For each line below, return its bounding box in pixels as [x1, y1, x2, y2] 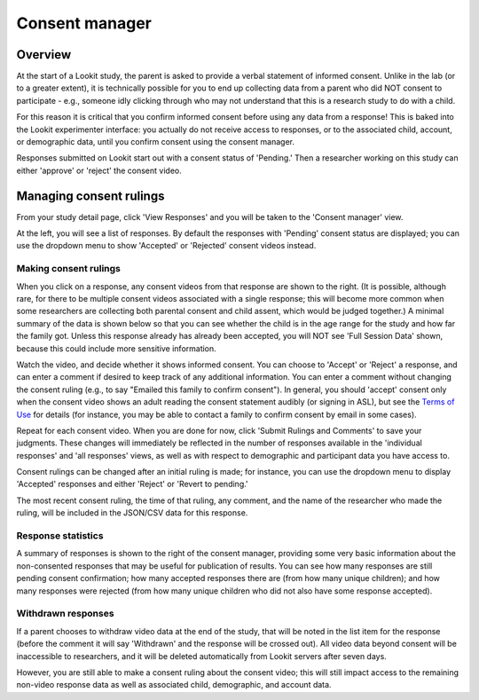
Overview [16, 47, 72, 62]
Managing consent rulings [16, 188, 165, 203]
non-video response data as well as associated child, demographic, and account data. [16, 680, 332, 690]
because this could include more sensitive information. [16, 342, 216, 354]
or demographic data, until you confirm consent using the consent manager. [16, 137, 295, 147]
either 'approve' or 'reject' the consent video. [16, 165, 182, 176]
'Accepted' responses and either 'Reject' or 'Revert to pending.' [16, 479, 248, 490]
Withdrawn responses [16, 608, 114, 620]
